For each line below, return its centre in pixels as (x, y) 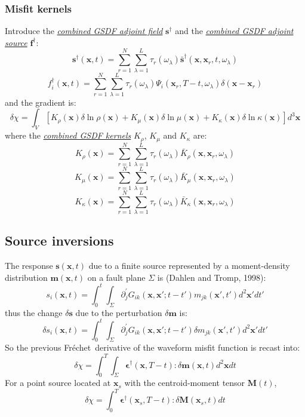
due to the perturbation (119, 312)
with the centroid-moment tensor (185, 383)
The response (29, 266)
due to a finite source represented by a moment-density (189, 266)
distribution (26, 277)
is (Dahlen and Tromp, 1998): (212, 277)
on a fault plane (116, 277)
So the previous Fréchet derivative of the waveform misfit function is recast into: (152, 347)
